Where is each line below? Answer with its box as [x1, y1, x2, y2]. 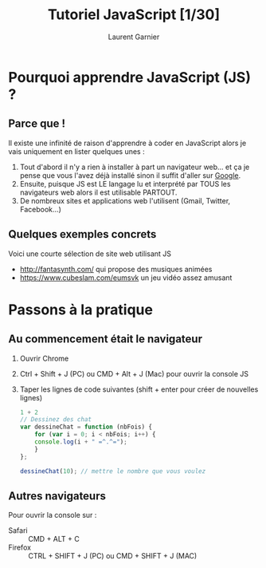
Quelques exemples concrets [8, 227, 157, 241]
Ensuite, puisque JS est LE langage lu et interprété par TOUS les [19, 179, 231, 188]
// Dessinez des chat [19, 416, 92, 424]
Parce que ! [8, 117, 66, 131]
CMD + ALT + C [28, 534, 80, 544]
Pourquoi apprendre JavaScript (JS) [8, 68, 251, 86]
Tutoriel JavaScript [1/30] [47, 6, 221, 24]
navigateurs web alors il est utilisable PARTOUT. [19, 187, 178, 197]
